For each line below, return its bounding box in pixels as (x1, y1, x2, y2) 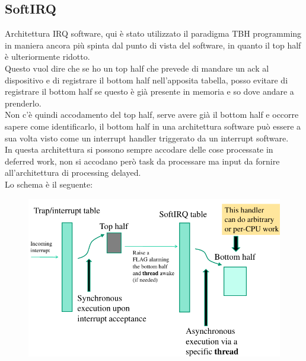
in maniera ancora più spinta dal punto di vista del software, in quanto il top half (5, 38, 301, 51)
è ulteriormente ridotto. (5, 50, 90, 63)
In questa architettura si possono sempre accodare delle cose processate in (5, 143, 273, 156)
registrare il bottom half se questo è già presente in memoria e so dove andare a (5, 85, 294, 98)
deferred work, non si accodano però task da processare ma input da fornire (5, 154, 280, 167)
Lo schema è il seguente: (5, 178, 93, 190)
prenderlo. (5, 96, 42, 109)
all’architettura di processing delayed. (5, 166, 141, 179)
